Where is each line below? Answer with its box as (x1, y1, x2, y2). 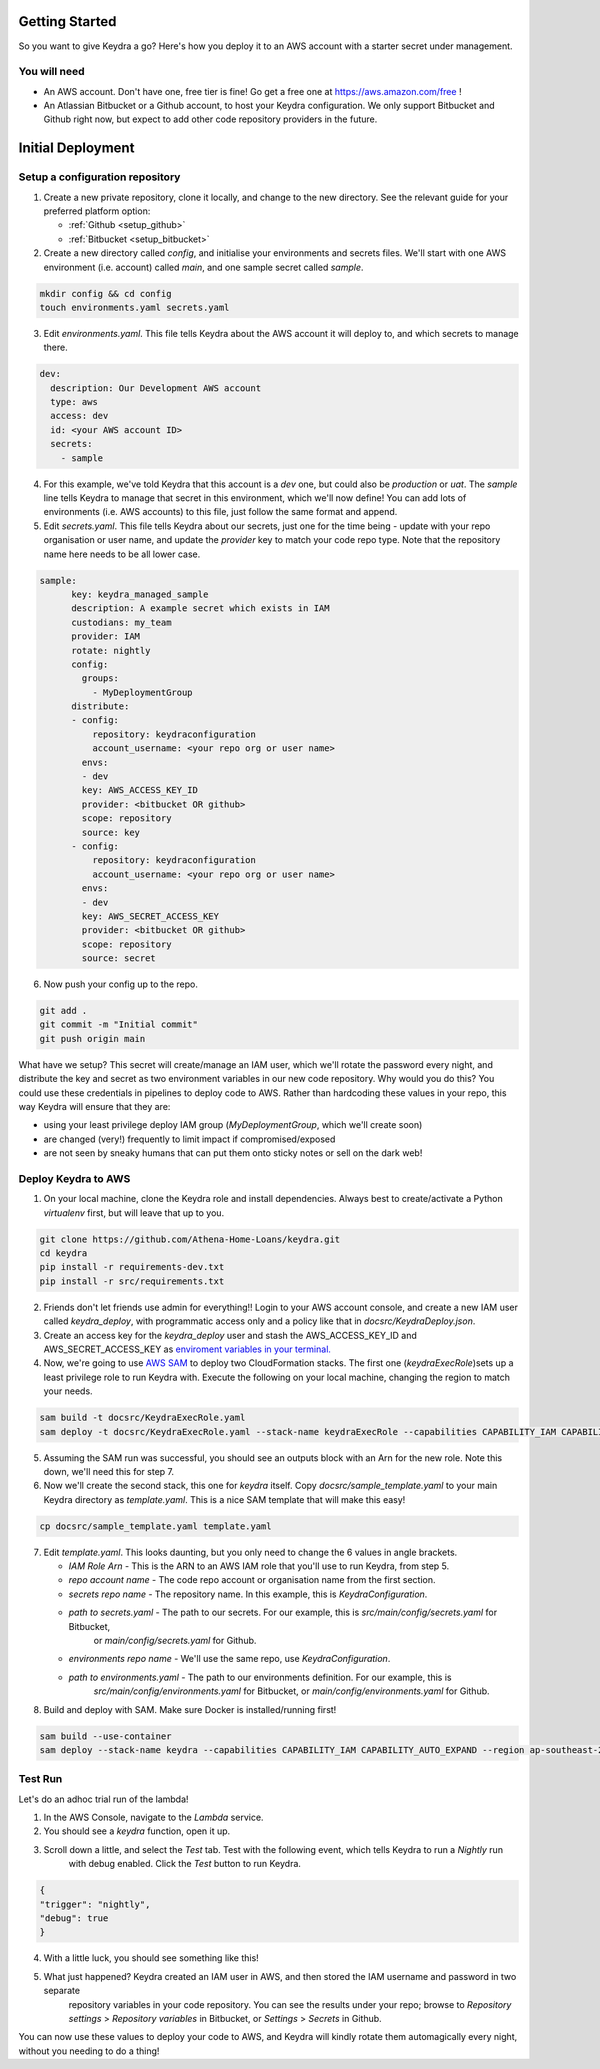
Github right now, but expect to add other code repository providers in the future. (43, 113, 378, 125)
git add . (39, 1005, 88, 1017)
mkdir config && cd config (39, 288, 172, 299)
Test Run (18, 1772, 63, 1786)
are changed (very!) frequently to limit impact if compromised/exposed (43, 1133, 336, 1145)
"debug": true (39, 1913, 109, 1924)
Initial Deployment (18, 140, 135, 157)
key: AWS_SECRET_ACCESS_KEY (81, 910, 220, 922)
